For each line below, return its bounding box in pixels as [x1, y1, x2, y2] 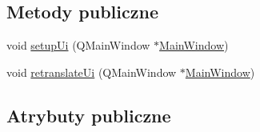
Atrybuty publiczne [6, 102, 171, 127]
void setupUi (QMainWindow [6, 37, 150, 54]
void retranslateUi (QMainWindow [6, 63, 177, 80]
